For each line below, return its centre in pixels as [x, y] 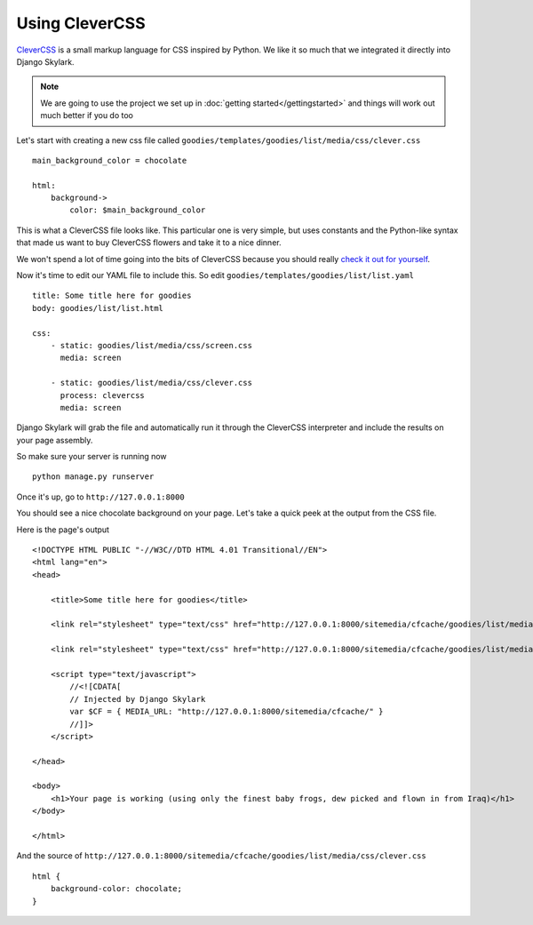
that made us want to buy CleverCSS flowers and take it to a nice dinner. [149, 243]
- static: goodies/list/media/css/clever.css [151, 383]
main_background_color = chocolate [110, 160]
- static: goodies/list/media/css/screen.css [151, 345]
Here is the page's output [63, 530]
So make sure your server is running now [92, 457]
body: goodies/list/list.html [98, 308]
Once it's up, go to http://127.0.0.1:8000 [101, 497]
